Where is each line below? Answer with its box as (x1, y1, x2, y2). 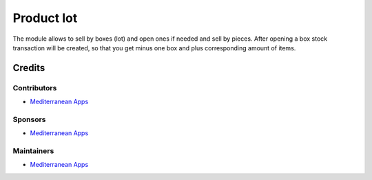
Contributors (12, 83, 57, 92)
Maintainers (12, 146, 54, 155)
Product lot (12, 10, 78, 26)
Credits (12, 62, 45, 74)
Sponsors (12, 114, 46, 124)
